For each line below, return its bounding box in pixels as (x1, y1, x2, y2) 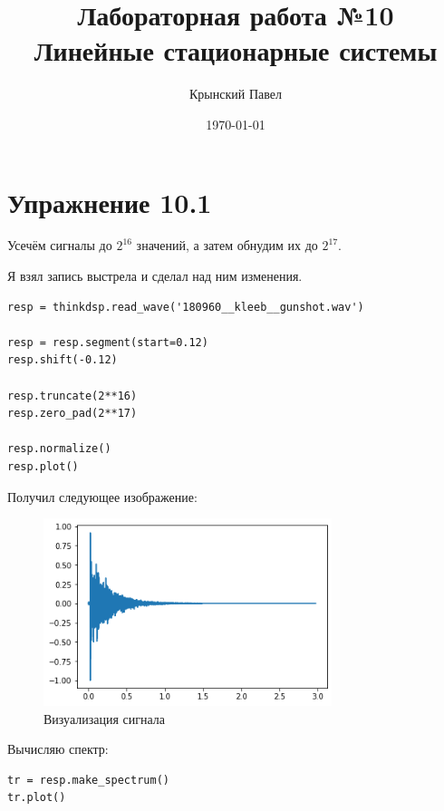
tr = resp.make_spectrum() (7, 773, 169, 787)
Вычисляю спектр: (7, 739, 109, 758)
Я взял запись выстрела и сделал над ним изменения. (7, 266, 303, 285)
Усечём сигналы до (7, 236, 112, 255)
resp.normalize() (7, 442, 111, 456)
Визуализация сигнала (43, 709, 166, 728)
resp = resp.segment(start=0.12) (7, 335, 208, 349)
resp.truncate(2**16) (7, 389, 138, 402)
